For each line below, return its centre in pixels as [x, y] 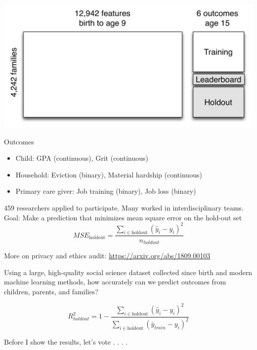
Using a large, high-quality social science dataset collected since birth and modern [128, 272]
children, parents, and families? [51, 291]
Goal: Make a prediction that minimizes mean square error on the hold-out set [123, 217]
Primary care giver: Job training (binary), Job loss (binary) [106, 191]
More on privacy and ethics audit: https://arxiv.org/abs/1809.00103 [107, 255]
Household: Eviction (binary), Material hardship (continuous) [109, 174]
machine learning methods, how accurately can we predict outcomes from [115, 282]
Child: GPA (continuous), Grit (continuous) [82, 158]
